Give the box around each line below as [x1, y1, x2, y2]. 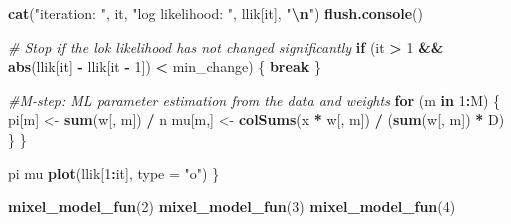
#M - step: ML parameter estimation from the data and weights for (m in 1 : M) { [8, 89, 501, 110]
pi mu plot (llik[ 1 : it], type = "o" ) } [8, 162, 220, 183]
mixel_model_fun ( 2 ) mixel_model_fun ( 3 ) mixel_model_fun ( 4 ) [8, 196, 456, 217]
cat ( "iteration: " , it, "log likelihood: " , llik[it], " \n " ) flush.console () [8, 3, 423, 23]
